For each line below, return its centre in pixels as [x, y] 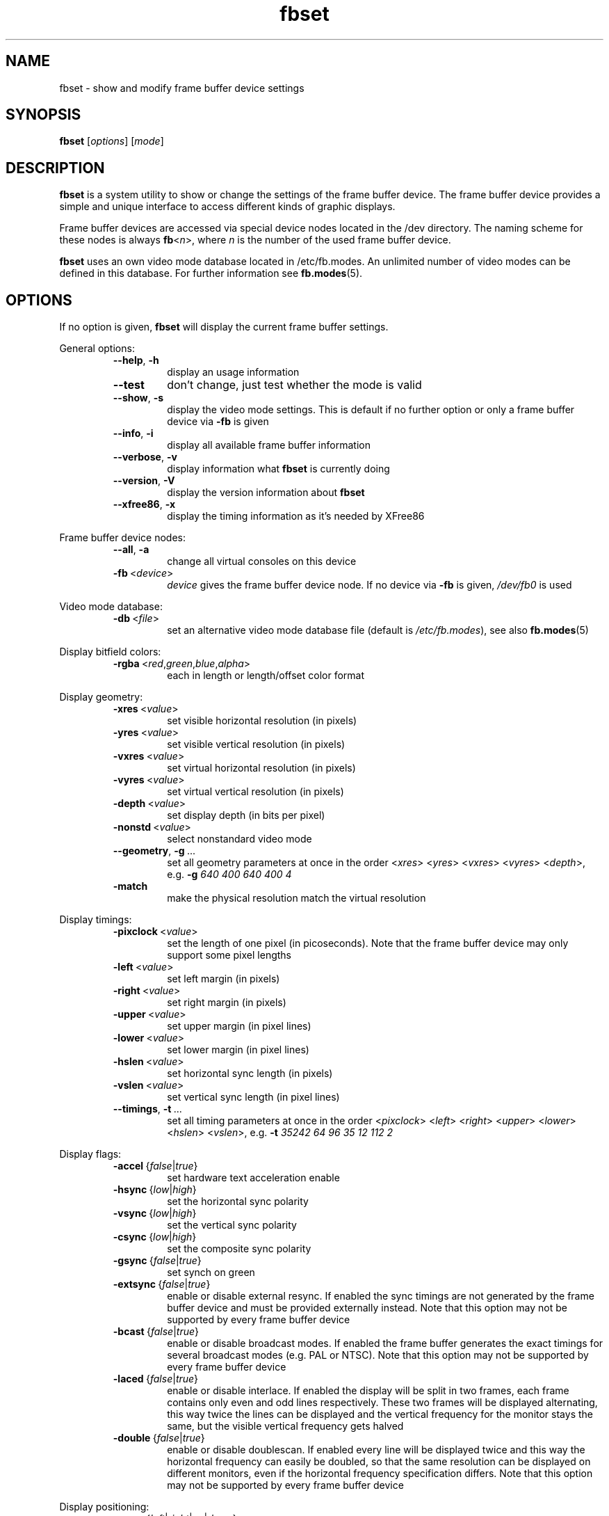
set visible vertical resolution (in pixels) [256, 744]
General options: [97, 349]
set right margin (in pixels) [227, 1003]
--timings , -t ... [147, 1109]
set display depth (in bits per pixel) [246, 815]
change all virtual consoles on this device [262, 561]
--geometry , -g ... [154, 851]
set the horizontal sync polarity [238, 1202]
